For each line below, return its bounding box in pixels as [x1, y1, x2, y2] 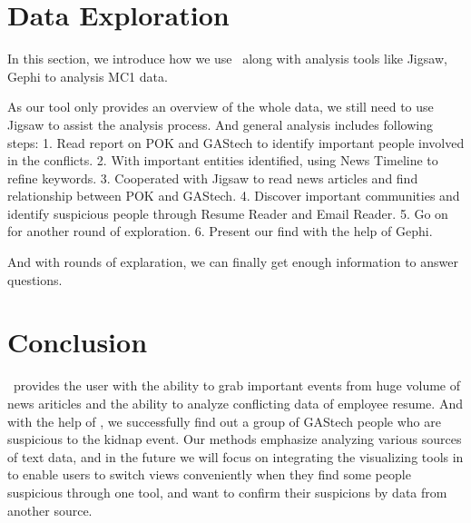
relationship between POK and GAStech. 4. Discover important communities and [7, 186, 460, 205]
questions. [7, 270, 63, 289]
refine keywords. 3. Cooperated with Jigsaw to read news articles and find [7, 168, 418, 187]
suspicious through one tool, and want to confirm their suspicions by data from [7, 482, 447, 501]
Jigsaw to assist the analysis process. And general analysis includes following [7, 114, 433, 133]
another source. [7, 500, 93, 519]
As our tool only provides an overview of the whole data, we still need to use [7, 97, 434, 116]
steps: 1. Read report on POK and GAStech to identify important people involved [7, 133, 465, 152]
